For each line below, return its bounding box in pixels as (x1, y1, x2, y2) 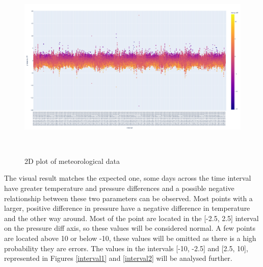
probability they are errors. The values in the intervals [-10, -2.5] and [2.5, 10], (4, 242, 248, 253)
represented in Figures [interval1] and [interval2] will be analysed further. (4, 253, 232, 263)
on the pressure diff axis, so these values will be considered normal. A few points (4, 223, 256, 233)
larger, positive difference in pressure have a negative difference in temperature (4, 203, 250, 213)
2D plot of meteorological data (24, 155, 120, 166)
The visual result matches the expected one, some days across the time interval (4, 173, 251, 183)
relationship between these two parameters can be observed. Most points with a (4, 192, 253, 203)
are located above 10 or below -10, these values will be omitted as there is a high (4, 232, 256, 243)
